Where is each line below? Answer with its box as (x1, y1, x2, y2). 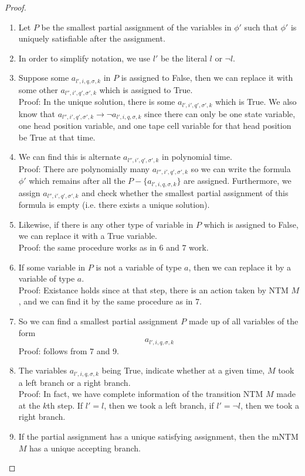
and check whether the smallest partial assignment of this (82, 186, 289, 198)
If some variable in (18, 261, 86, 273)
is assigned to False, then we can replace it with (121, 71, 293, 84)
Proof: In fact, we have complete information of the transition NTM (18, 388, 263, 400)
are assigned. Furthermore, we (184, 174, 292, 187)
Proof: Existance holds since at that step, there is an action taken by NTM (18, 283, 289, 296)
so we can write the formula (191, 162, 291, 174)
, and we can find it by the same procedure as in (18, 295, 193, 307)
